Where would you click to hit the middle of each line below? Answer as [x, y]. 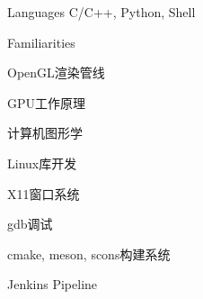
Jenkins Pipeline [53, 284]
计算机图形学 [45, 133]
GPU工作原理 [47, 102]
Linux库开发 [42, 163]
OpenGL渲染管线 [56, 72]
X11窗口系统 [44, 193]
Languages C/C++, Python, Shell [101, 12]
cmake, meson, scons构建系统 [89, 254]
